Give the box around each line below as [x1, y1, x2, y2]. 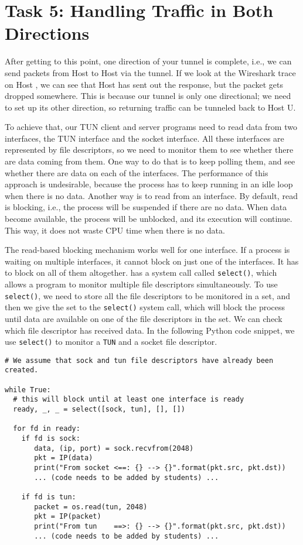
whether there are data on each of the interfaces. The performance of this [5, 166, 268, 179]
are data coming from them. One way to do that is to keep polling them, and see [5, 155, 295, 167]
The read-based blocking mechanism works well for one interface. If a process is [5, 244, 290, 256]
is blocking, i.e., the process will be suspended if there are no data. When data [5, 201, 287, 213]
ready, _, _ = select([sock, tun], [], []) [13, 405, 185, 414]
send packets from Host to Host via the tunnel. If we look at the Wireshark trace [5, 66, 296, 78]
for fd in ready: [13, 424, 80, 433]
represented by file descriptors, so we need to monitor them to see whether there [5, 143, 294, 156]
